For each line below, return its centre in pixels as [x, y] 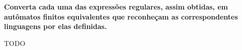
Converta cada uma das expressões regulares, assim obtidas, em [116, 6]
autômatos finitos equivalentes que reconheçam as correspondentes [121, 16]
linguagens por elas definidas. [55, 26]
